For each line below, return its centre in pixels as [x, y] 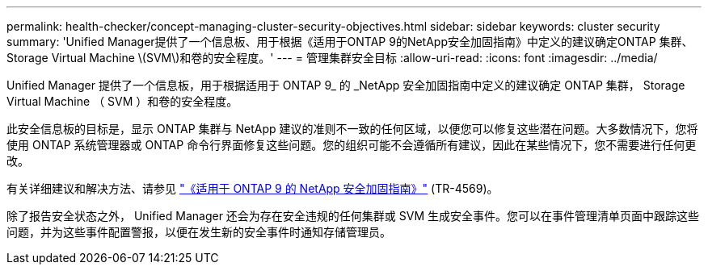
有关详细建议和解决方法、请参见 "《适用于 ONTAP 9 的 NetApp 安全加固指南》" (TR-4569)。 [253, 188]
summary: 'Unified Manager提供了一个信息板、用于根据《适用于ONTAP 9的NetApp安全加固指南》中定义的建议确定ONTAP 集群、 [350, 42]
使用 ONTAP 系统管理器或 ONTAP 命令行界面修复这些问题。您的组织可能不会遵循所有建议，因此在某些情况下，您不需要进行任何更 [352, 145]
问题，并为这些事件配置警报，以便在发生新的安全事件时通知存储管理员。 [199, 232]
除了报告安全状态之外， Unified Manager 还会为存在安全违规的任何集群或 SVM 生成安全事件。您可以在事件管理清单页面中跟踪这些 [353, 216]
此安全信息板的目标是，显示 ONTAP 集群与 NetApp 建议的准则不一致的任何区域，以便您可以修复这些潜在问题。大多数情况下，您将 [352, 129]
